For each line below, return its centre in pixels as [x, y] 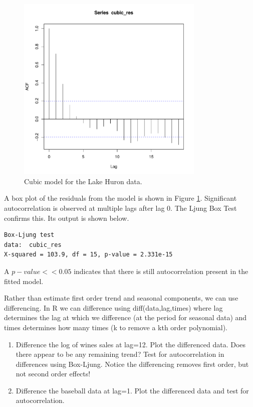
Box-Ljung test [29, 235]
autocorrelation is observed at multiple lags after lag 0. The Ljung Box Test [120, 208]
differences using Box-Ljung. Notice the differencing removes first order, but [132, 364]
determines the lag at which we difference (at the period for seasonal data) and [125, 317]
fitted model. [24, 281]
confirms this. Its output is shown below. [67, 218]
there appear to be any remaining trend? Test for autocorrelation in [120, 354]
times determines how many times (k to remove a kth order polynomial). [116, 327]
